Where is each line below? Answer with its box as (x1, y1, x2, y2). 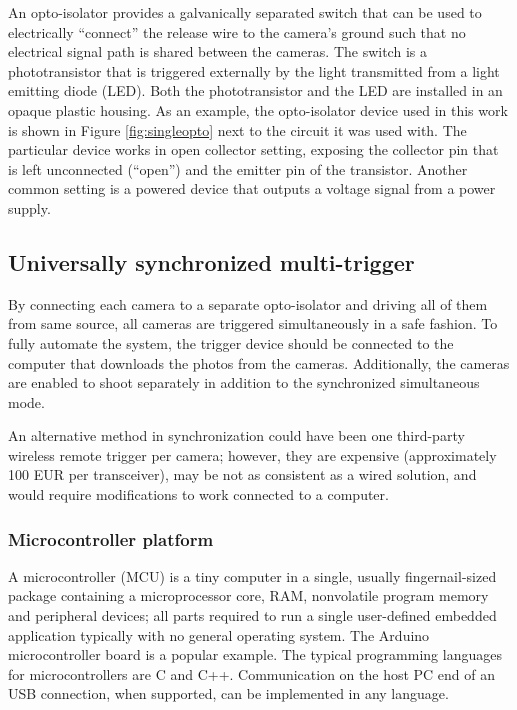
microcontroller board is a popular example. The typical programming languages (8, 644, 502, 665)
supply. (8, 197, 51, 218)
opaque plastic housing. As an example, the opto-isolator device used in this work (8, 99, 508, 120)
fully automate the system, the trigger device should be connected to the (8, 332, 454, 353)
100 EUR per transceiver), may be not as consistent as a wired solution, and (8, 464, 477, 485)
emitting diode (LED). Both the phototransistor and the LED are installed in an (8, 80, 503, 101)
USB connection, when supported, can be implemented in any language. (8, 683, 449, 704)
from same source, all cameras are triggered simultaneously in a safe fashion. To (8, 313, 498, 334)
